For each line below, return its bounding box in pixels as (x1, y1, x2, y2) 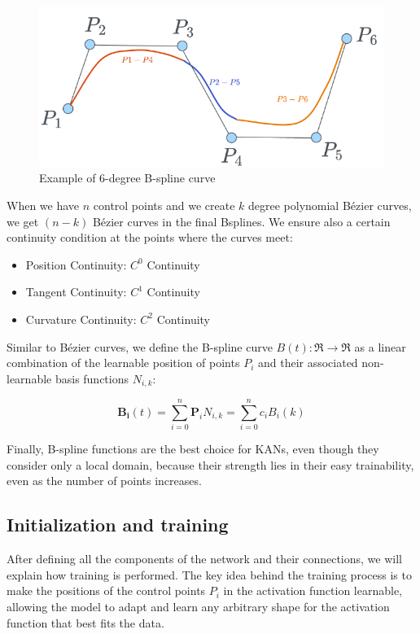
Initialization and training (7, 512, 229, 537)
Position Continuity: (25, 256, 127, 273)
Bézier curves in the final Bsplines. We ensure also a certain (92, 212, 391, 230)
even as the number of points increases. (7, 472, 202, 489)
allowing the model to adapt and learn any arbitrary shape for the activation (7, 598, 390, 615)
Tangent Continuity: (25, 283, 127, 300)
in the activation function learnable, (223, 582, 403, 599)
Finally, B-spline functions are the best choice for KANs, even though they (7, 440, 379, 457)
